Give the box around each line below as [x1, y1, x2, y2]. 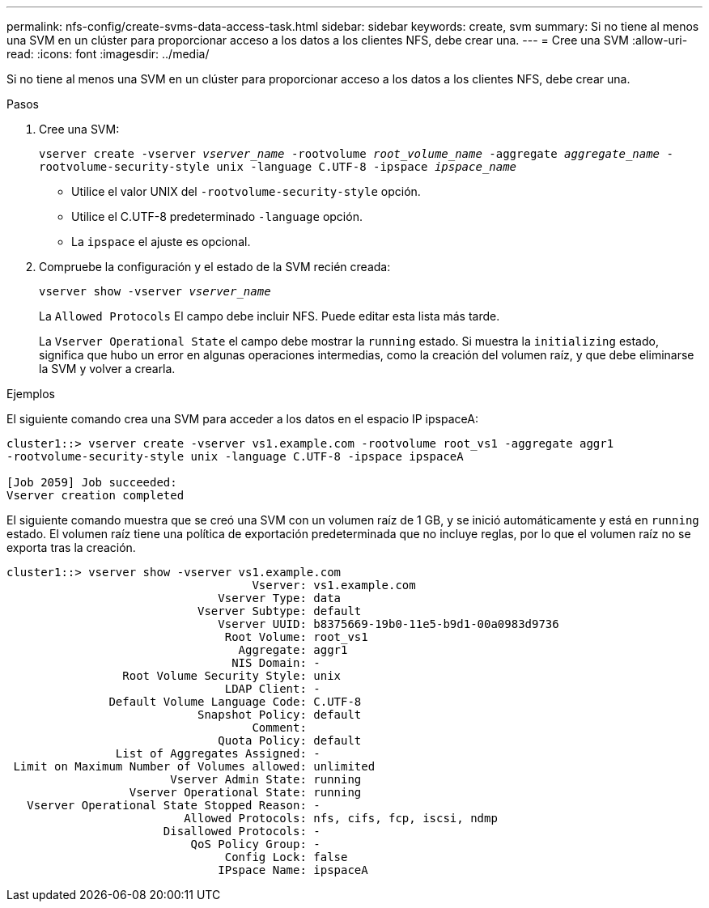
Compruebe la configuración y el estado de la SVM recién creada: [39, 260, 391, 274]
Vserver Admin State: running [170, 773, 362, 786]
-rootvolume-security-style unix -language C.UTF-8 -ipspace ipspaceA [6, 450, 464, 463]
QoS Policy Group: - [190, 838, 321, 851]
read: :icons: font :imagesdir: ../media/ [6, 47, 210, 61]
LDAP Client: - [224, 682, 321, 695]
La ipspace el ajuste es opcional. [71, 235, 251, 248]
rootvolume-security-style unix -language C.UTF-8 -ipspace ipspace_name [39, 160, 517, 173]
